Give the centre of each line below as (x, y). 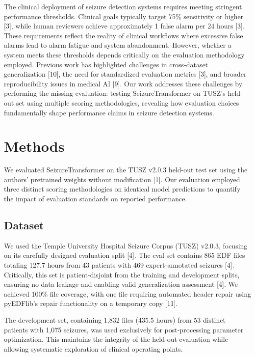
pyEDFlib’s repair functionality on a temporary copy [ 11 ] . (91, 303)
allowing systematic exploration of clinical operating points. (93, 348)
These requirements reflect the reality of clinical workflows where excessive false (124, 35)
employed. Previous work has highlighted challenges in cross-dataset (106, 64)
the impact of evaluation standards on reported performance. (96, 199)
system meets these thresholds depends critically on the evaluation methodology (124, 54)
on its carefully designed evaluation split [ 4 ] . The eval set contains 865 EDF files (125, 255)
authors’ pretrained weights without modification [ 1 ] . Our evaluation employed (122, 179)
